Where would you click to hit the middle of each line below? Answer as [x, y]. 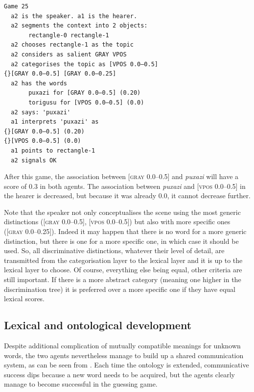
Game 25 [16, 6]
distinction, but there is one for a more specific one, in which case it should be [121, 241]
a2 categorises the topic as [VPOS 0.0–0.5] [84, 64]
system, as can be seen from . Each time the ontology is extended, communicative [127, 365]
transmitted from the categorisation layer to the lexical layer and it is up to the [123, 260]
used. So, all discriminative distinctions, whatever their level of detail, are [114, 250]
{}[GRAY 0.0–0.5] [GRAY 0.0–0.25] [60, 74]
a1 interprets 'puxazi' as [55, 122]
